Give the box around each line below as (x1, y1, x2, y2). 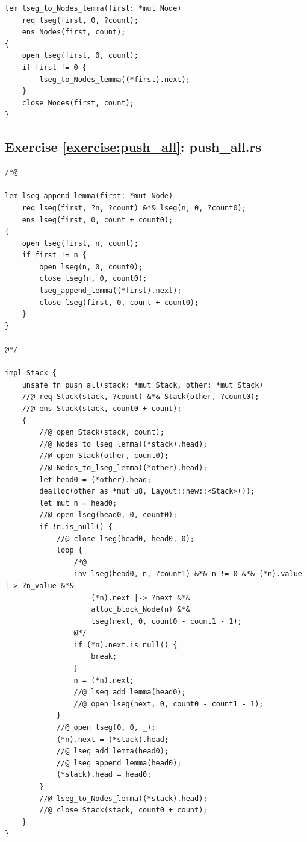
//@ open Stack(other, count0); (39, 451, 169, 460)
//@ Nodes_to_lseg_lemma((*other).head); (39, 463, 208, 472)
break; (91, 652, 117, 661)
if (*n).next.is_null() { (73, 640, 178, 649)
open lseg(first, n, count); (22, 239, 138, 248)
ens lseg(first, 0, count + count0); (22, 215, 173, 224)
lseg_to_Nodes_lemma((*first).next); (39, 75, 190, 84)
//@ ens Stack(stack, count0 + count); (22, 404, 182, 413)
